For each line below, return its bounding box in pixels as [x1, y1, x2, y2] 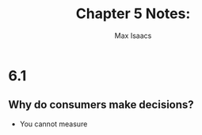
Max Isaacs [114, 31, 152, 40]
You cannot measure [19, 119, 88, 129]
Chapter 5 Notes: [75, 5, 191, 23]
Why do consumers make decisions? [8, 98, 194, 111]
